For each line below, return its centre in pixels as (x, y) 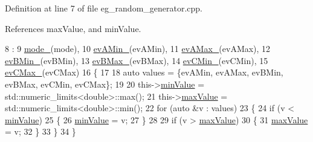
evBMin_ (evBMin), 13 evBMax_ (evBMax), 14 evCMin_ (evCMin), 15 (137, 60)
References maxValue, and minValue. (73, 28)
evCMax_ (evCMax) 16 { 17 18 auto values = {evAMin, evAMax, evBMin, (144, 72)
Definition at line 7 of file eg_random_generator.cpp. (104, 8)
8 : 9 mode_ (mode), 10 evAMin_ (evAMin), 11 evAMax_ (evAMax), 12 (138, 49)
